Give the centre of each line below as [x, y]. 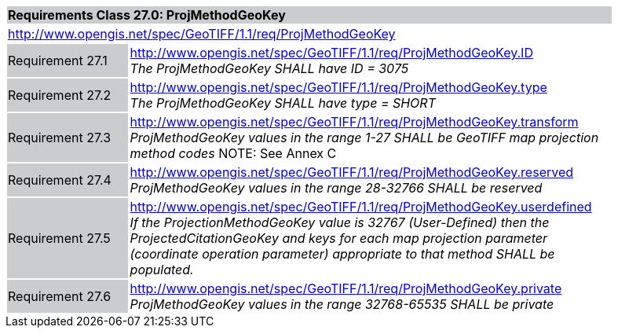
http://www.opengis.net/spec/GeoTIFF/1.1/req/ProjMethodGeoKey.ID [331, 53]
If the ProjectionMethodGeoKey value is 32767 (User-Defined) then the [340, 222]
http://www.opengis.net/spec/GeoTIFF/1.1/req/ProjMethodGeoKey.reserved [352, 172]
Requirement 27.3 [60, 138]
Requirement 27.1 [58, 61]
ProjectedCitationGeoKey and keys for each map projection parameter [339, 238]
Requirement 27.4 [60, 180]
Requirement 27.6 [60, 296]
